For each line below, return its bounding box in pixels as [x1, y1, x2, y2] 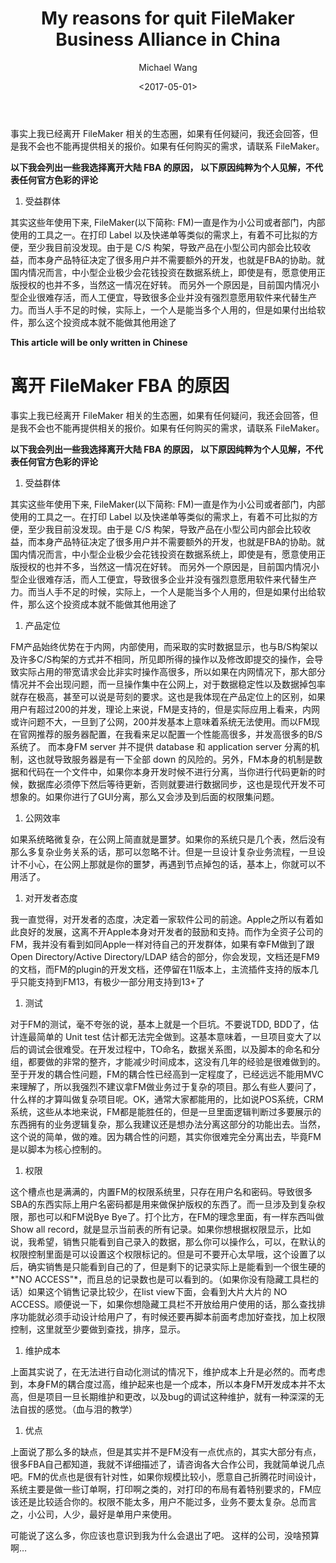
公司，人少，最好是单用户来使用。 [36, 1508, 177, 1520]
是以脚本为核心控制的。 [10, 1143, 107, 1155]
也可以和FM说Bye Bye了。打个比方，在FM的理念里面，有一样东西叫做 [36, 1210, 325, 1222]
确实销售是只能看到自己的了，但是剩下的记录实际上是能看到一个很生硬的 [27, 1260, 326, 1272]
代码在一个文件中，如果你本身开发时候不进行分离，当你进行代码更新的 [27, 765, 317, 777]
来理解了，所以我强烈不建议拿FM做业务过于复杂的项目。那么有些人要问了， [10, 1080, 322, 1092]
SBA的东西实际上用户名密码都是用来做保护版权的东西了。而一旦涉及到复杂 [10, 1198, 317, 1210]
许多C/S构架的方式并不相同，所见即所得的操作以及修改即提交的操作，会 [18, 653, 315, 665]
